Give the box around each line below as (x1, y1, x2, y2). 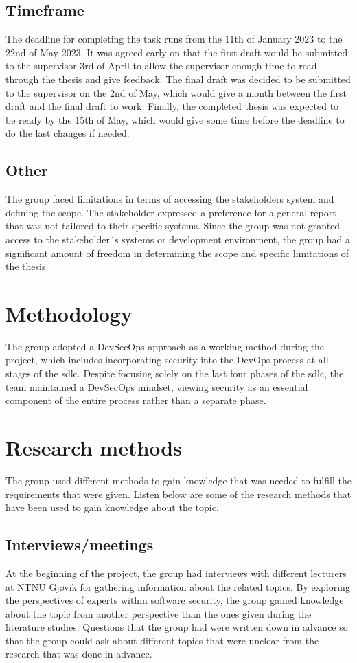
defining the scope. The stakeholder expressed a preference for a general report (5, 205, 336, 219)
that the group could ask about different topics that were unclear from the (5, 633, 319, 647)
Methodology (5, 299, 133, 327)
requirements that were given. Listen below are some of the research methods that (5, 486, 352, 501)
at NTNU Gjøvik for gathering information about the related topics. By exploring (5, 579, 350, 594)
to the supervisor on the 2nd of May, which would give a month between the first (5, 85, 347, 100)
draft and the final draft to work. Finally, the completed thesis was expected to (5, 99, 339, 113)
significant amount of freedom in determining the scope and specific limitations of (5, 245, 349, 260)
